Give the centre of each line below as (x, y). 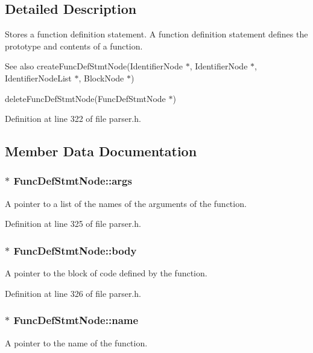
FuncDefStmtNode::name (76, 320)
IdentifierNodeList (38, 78)
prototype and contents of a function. (74, 46)
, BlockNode (101, 78)
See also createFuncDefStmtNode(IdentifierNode (94, 66)
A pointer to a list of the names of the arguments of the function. (126, 203)
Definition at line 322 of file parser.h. (73, 119)
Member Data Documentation (101, 151)
